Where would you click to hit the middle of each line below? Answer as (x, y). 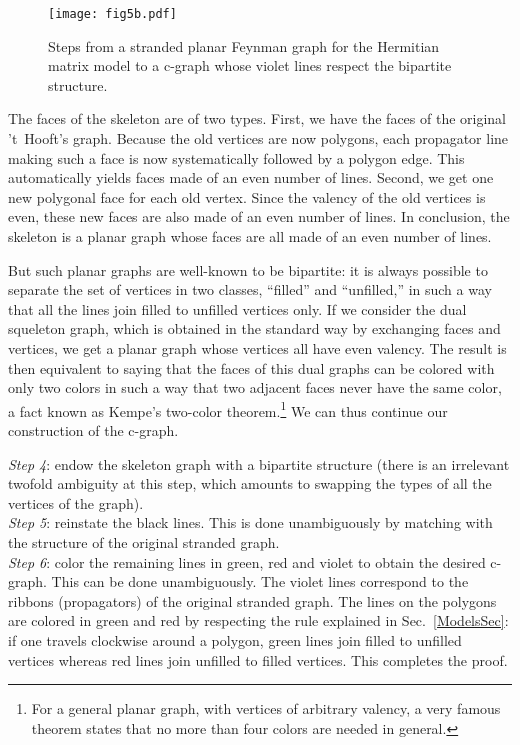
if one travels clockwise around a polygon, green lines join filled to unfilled (235, 639)
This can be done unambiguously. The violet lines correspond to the (260, 581)
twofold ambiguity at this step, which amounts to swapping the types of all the (250, 483)
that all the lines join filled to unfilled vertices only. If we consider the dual (237, 308)
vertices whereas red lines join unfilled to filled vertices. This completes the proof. (258, 659)
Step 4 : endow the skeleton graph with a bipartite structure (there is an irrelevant (259, 463)
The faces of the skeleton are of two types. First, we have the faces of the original (257, 118)
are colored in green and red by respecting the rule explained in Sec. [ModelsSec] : (258, 620)
